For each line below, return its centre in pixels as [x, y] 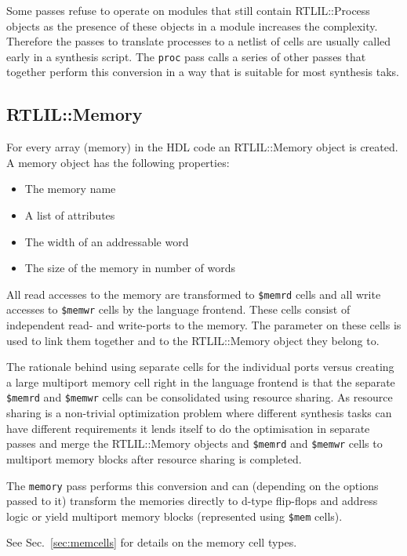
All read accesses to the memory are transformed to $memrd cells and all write [194, 294]
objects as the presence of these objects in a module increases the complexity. [192, 25]
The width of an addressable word [107, 241]
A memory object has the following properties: [118, 162]
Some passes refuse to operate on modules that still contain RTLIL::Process [188, 10]
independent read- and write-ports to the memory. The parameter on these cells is [204, 325]
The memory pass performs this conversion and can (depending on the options [193, 485]
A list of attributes [70, 215]
